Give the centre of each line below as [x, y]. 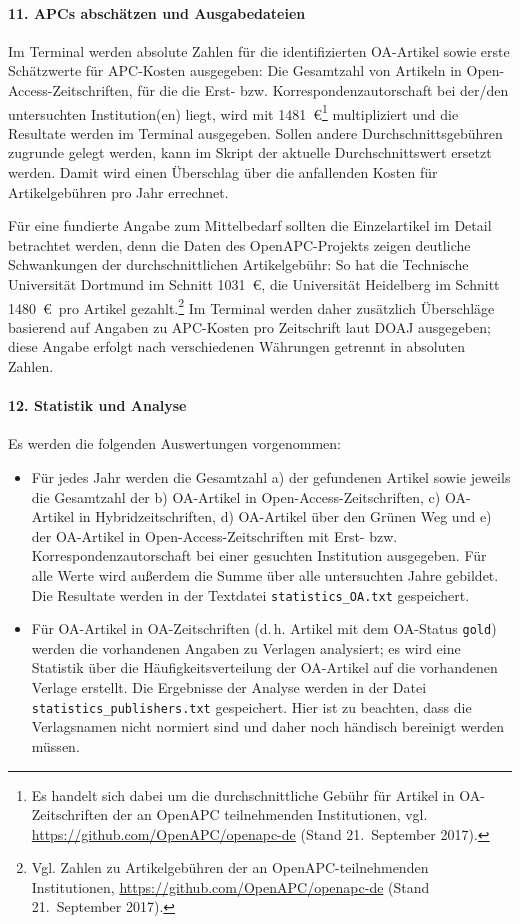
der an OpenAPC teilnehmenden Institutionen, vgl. [270, 814]
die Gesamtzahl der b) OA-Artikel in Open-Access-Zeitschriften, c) [236, 496]
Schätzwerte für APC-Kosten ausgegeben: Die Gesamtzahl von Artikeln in [235, 70]
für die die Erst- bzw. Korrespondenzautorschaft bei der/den [323, 89]
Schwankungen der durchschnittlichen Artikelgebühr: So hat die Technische [238, 264]
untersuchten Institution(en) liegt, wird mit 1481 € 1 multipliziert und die [233, 112]
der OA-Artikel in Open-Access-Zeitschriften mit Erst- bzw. [214, 535]
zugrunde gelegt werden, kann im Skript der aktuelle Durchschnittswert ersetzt [250, 152]
